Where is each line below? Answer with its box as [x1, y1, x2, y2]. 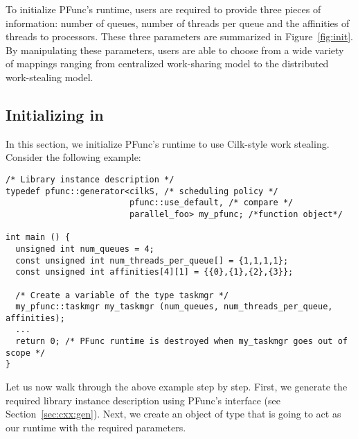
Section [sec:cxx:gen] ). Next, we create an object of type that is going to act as [6, 406, 341, 421]
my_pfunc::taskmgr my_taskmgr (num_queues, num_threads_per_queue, [15, 302, 333, 312]
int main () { [6, 232, 71, 243]
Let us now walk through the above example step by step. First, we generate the [6, 379, 348, 394]
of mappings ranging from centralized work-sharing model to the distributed [6, 56, 329, 71]
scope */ [6, 347, 46, 358]
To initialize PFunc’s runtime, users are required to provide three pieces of [6, 2, 321, 16]
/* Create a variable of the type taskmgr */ [15, 290, 229, 300]
